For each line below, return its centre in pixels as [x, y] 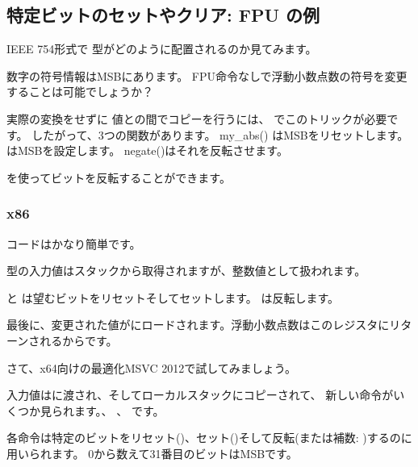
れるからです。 [79, 340]
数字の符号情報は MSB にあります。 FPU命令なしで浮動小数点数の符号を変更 [207, 75]
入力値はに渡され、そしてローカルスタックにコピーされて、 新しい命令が [200, 395]
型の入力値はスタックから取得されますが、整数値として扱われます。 [186, 271]
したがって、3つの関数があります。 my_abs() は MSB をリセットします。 [220, 134]
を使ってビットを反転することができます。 [119, 177]
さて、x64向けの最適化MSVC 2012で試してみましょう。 [151, 367]
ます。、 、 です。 [119, 410]
